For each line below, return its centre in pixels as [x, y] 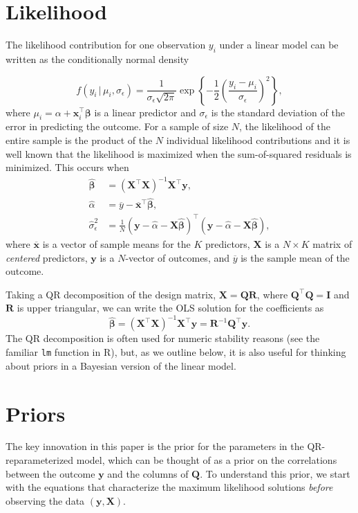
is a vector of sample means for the [116, 244]
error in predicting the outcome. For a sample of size [117, 126]
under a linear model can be [279, 45]
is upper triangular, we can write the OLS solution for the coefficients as [170, 308]
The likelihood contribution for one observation [106, 45]
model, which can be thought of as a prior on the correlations [207, 460]
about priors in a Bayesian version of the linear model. [121, 365]
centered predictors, [47, 257]
